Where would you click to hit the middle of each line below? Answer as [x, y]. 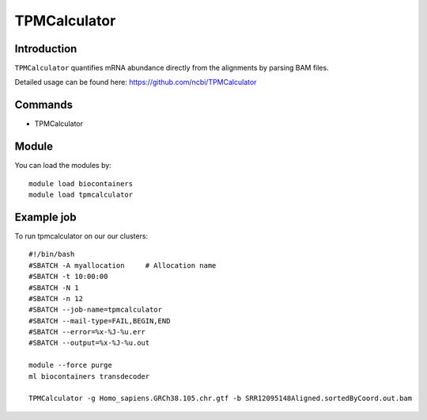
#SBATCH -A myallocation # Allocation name [123, 265]
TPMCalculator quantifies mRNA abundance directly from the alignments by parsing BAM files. [172, 68]
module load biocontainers [81, 183]
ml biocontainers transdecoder [89, 376]
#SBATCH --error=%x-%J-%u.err [87, 332]
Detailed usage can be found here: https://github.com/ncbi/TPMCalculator [136, 82]
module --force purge [70, 365]
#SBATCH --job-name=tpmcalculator [95, 310]
